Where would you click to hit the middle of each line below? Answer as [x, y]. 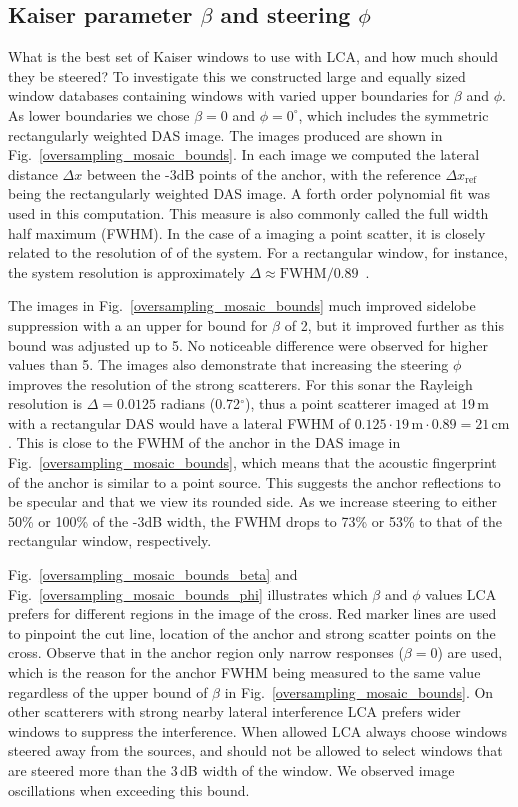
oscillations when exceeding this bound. [129, 789]
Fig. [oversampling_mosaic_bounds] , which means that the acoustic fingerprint [252, 462]
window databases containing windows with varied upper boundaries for [229, 95]
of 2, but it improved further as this [394, 324]
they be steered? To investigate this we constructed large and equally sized [237, 75]
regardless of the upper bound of [108, 691]
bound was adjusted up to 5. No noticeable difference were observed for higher [248, 344]
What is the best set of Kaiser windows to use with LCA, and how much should [253, 56]
